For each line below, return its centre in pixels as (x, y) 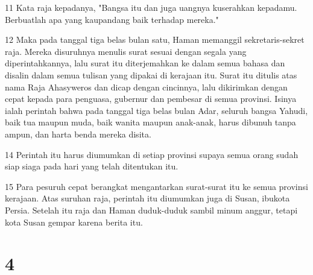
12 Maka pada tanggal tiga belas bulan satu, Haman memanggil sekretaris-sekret (155, 40)
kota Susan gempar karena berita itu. (74, 222)
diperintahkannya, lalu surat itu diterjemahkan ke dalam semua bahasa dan (145, 63)
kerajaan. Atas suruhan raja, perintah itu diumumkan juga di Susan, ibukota (147, 198)
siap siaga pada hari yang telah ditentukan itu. (92, 166)
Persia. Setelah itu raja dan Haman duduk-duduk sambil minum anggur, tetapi (151, 210)
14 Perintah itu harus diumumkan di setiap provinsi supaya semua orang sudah (152, 154)
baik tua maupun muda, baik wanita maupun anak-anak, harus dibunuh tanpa (150, 122)
